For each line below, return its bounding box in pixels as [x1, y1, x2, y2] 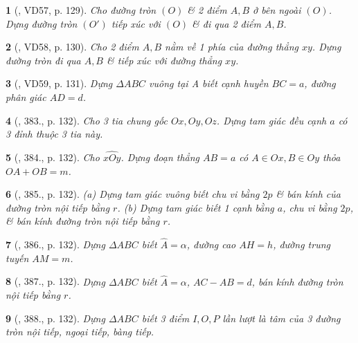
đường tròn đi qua [6, 53, 81, 67]
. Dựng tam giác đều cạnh [216, 113, 327, 127]
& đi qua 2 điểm [192, 16, 261, 30]
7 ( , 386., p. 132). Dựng [6, 237, 105, 252]
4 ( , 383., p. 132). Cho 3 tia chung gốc [6, 113, 168, 127]
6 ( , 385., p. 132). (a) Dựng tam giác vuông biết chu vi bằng [6, 187, 260, 201]
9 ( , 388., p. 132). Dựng [6, 310, 105, 325]
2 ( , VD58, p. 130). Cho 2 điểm [6, 39, 139, 54]
